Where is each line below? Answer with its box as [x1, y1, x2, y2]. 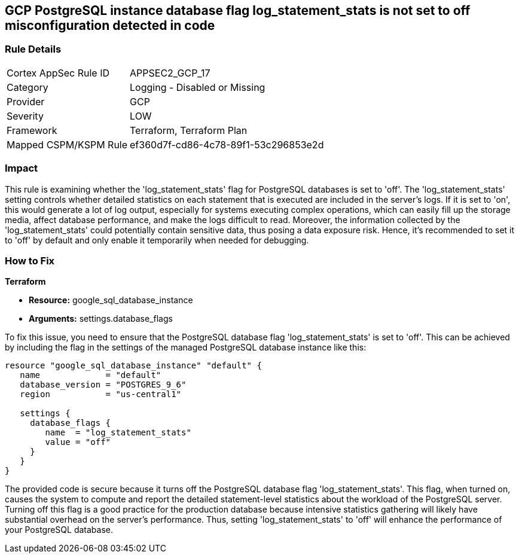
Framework [7, 124, 57, 136]
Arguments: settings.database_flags [29, 313, 173, 324]
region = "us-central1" [20, 389, 182, 400]
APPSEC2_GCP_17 [130, 66, 210, 79]
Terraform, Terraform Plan [130, 124, 248, 136]
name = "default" [20, 370, 161, 380]
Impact [5, 162, 38, 175]
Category [7, 81, 48, 93]
